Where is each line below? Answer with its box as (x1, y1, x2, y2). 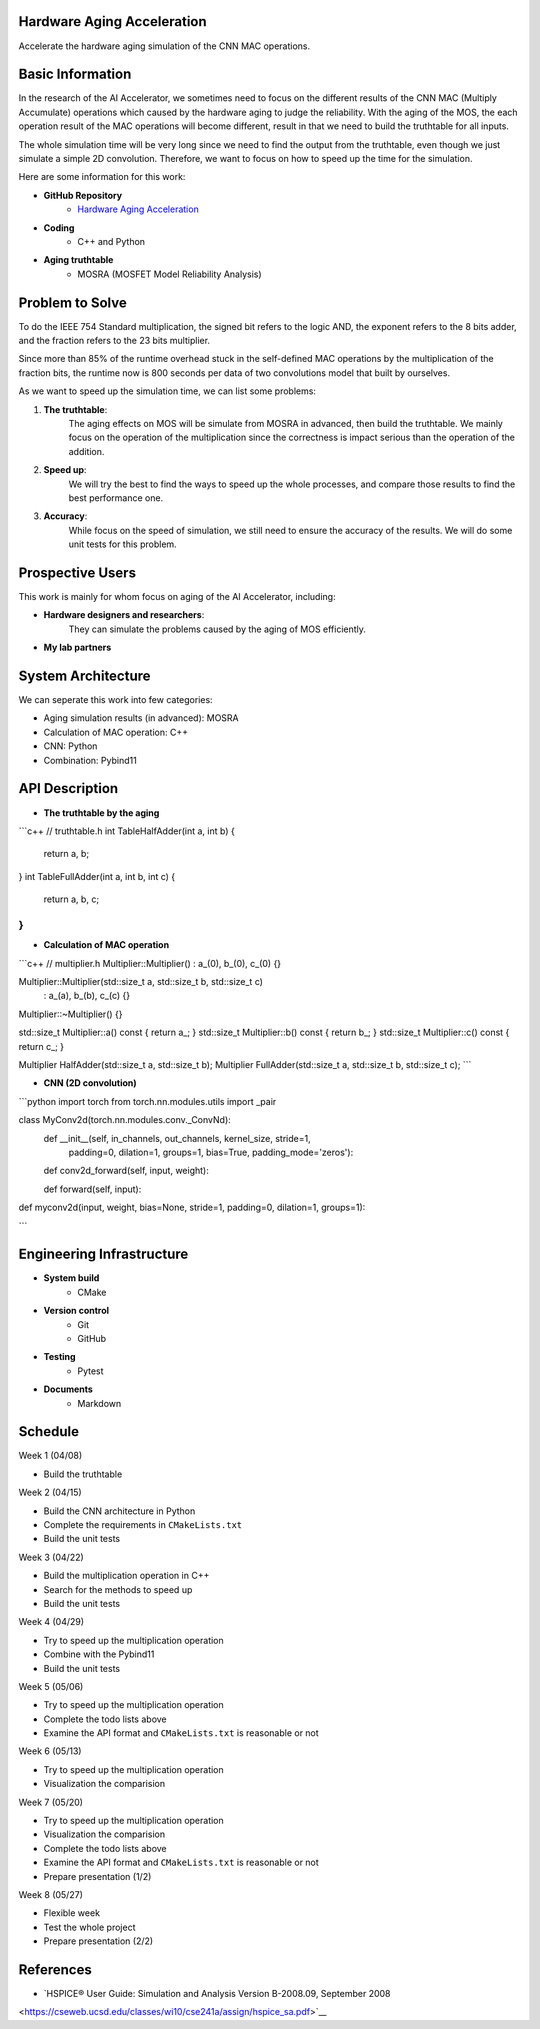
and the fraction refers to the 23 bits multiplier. (18, 335, 210, 347)
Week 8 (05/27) (18, 1888, 84, 1900)
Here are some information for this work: (18, 171, 186, 183)
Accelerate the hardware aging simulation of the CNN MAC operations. (18, 40, 311, 52)
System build (43, 1272, 100, 1284)
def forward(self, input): (43, 1183, 142, 1195)
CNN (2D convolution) (43, 1077, 137, 1089)
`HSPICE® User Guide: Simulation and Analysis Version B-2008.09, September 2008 (43, 1988, 391, 2000)
